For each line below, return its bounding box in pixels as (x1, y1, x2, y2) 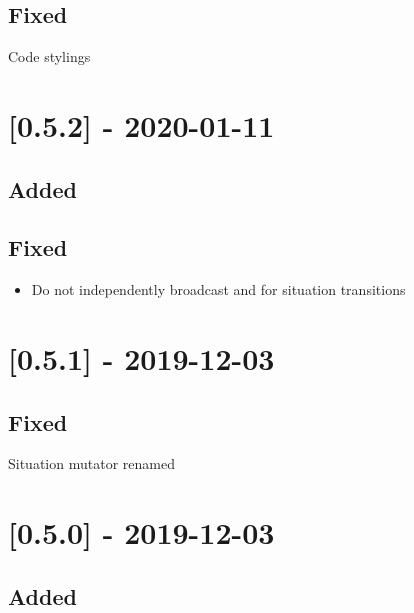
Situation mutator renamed (8, 453, 175, 474)
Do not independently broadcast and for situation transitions (31, 279, 406, 300)
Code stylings (8, 46, 91, 67)
